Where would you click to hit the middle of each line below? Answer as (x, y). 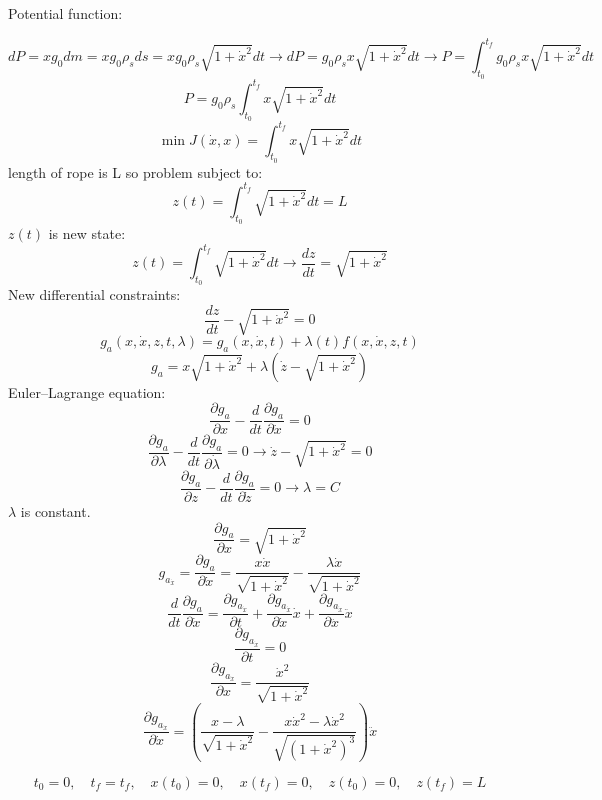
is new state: (87, 233)
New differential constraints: (94, 294)
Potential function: (65, 13)
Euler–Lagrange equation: (87, 391)
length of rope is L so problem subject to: (135, 171)
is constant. (55, 510)
